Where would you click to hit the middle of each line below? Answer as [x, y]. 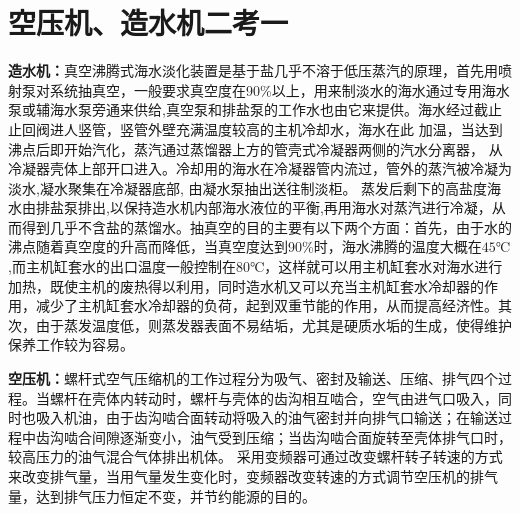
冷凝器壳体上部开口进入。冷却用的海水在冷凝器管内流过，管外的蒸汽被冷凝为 [260, 168]
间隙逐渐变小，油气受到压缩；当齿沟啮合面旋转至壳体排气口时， [301, 436]
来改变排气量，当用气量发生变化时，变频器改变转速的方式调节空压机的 [239, 476]
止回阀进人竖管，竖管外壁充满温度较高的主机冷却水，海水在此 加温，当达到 [255, 128]
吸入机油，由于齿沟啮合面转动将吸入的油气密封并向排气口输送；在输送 [266, 417]
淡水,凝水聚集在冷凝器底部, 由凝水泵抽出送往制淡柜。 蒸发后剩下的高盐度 [248, 187]
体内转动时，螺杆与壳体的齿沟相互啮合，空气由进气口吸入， [301, 397]
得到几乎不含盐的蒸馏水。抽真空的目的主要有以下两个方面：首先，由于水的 [266, 226]
